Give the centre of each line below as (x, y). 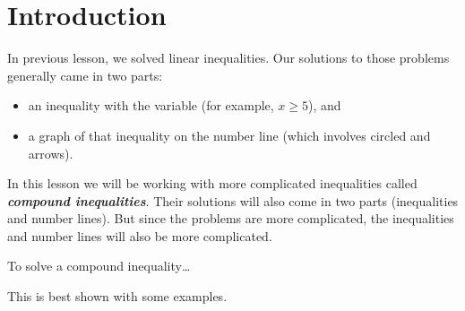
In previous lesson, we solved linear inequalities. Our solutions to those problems (228, 58)
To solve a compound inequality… (99, 266)
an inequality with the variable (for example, (151, 105)
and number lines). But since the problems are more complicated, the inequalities (231, 218)
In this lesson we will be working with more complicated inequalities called (212, 183)
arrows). (51, 153)
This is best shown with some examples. (117, 296)
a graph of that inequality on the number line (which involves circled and (229, 135)
